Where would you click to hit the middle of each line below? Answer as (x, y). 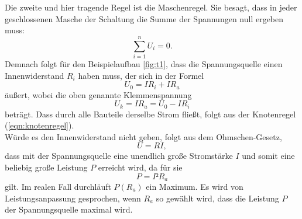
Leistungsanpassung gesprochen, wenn (73, 198)
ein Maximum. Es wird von (195, 187)
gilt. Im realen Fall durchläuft (58, 187)
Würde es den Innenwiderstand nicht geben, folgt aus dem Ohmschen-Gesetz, (143, 136)
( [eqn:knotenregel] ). (40, 125)
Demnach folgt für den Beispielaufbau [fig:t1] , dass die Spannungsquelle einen (144, 63)
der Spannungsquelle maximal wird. (69, 209)
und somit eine (268, 156)
